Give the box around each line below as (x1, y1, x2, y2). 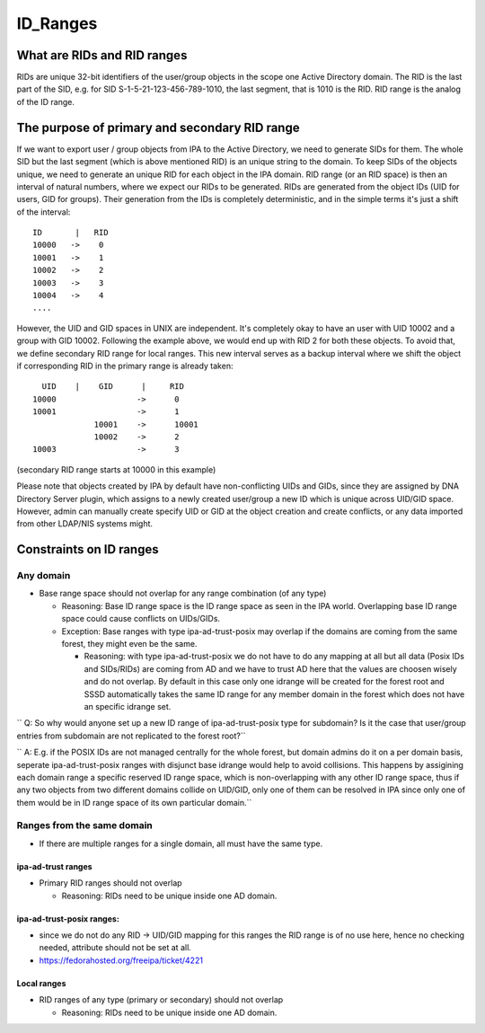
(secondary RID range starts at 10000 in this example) (16, 464, 216, 475)
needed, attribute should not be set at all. (39, 942, 192, 953)
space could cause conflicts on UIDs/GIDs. (61, 614, 220, 624)
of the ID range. (16, 96, 75, 107)
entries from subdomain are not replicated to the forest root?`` (16, 730, 246, 741)
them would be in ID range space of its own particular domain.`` (16, 797, 252, 808)
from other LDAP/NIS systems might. (16, 518, 153, 529)
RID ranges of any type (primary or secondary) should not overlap (39, 994, 284, 1005)
